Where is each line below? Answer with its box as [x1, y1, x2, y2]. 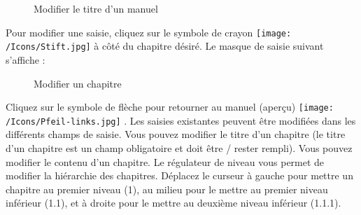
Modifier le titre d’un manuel [34, 1, 158, 15]
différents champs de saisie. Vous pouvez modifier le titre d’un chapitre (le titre [6, 127, 346, 141]
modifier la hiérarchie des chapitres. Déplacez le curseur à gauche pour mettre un [6, 168, 353, 183]
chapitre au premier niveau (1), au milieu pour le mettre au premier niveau [6, 181, 328, 196]
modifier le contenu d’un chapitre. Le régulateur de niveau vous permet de [6, 154, 325, 169]
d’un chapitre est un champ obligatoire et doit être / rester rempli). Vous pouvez [6, 141, 353, 155]
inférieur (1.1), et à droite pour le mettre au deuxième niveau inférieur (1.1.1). [6, 195, 341, 210]
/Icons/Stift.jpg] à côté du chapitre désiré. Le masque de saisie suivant [6, 39, 324, 53]
